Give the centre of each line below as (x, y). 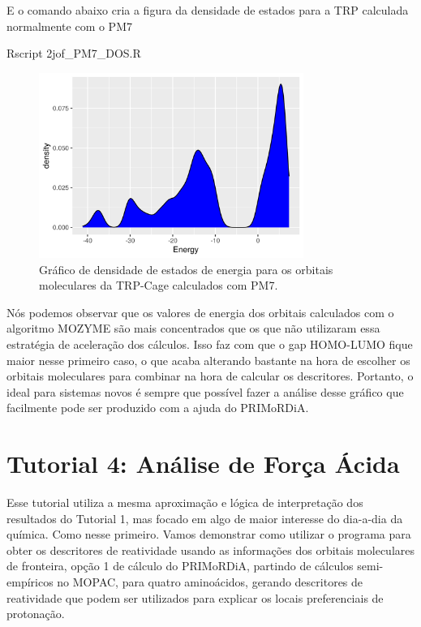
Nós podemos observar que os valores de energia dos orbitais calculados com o (200, 312)
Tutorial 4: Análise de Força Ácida (203, 464)
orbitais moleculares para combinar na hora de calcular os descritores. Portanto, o (210, 376)
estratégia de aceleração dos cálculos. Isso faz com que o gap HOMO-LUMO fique (210, 344)
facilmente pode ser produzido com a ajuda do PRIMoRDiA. (158, 408)
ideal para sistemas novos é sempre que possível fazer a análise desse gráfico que (205, 391)
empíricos (30, 582)
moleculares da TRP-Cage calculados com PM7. (159, 285)
